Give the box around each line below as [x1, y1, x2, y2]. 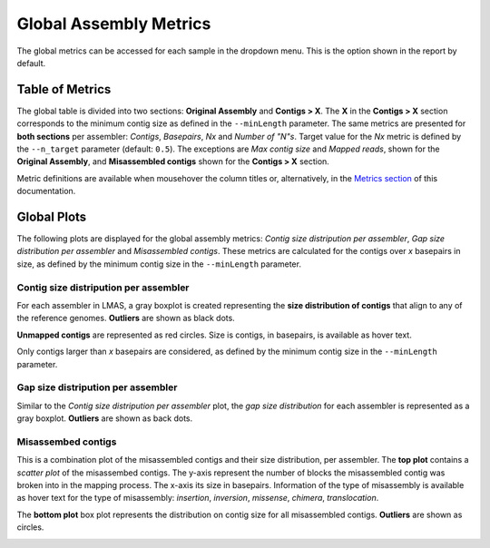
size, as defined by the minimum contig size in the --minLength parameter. [16, 259, 301, 269]
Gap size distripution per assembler [16, 381, 178, 394]
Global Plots [16, 210, 87, 224]
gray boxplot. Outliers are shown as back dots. [16, 413, 193, 424]
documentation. [16, 186, 76, 197]
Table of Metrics [16, 82, 112, 97]
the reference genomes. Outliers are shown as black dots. [16, 313, 235, 324]
